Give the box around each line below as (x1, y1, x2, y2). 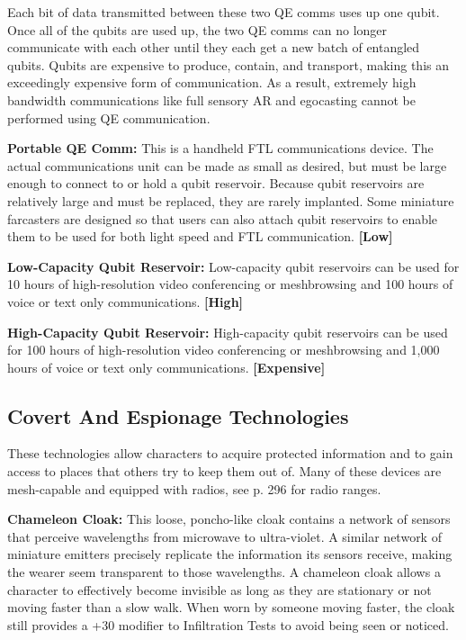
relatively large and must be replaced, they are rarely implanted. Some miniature (7, 191, 454, 210)
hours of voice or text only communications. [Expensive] (7, 357, 326, 376)
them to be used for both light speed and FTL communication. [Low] (7, 227, 393, 246)
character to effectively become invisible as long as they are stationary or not (7, 580, 432, 599)
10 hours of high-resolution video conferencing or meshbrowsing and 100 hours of (7, 275, 453, 293)
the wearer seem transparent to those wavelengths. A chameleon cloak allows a (7, 563, 441, 581)
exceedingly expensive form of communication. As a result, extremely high (7, 73, 417, 92)
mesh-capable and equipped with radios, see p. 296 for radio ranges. (7, 479, 381, 498)
